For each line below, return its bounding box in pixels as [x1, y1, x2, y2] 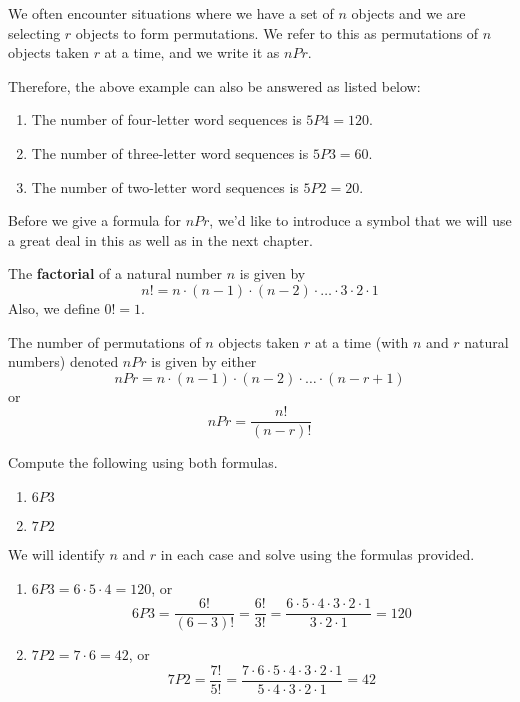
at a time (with [315, 331, 409, 352]
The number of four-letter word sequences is [31, 109, 302, 130]
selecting [8, 22, 61, 43]
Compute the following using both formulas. [8, 452, 278, 473]
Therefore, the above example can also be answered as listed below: [8, 75, 421, 96]
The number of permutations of [8, 331, 201, 352]
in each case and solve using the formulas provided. [160, 543, 475, 564]
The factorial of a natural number [8, 263, 223, 284]
